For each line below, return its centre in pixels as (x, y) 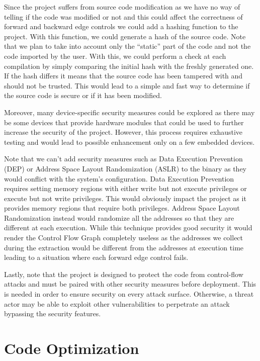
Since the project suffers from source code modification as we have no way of (122, 7)
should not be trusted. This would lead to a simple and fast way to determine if (127, 85)
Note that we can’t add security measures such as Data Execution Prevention (123, 159)
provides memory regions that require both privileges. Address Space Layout (122, 208)
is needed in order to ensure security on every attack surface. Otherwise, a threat (129, 294)
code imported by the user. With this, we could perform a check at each (115, 56)
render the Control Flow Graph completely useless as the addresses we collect (124, 238)
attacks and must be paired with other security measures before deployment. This (130, 284)
